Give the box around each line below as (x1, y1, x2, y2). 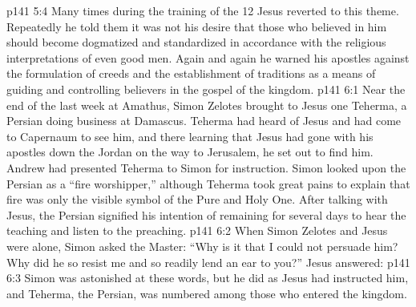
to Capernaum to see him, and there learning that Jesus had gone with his (6, 127, 374, 144)
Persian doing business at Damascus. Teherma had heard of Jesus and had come (6, 112, 402, 129)
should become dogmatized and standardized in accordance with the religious (6, 34, 386, 50)
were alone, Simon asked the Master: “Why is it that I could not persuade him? (6, 237, 398, 254)
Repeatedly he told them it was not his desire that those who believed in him (6, 18, 387, 34)
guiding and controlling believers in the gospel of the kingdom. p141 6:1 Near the (6, 80, 406, 97)
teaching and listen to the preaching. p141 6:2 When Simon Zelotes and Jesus (6, 222, 388, 239)
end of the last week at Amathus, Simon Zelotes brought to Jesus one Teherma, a (6, 96, 407, 113)
